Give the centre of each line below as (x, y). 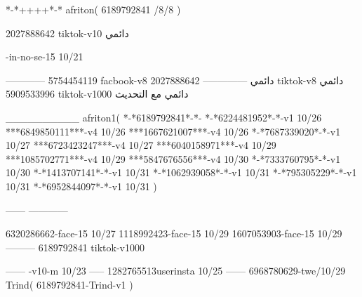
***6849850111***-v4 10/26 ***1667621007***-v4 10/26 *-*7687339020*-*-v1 (173, 131)
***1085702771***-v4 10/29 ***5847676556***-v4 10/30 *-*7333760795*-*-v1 (173, 158)
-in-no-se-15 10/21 (45, 57)
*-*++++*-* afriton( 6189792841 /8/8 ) (93, 9)
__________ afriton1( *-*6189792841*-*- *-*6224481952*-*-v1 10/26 (164, 117)
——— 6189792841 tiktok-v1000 (75, 247)
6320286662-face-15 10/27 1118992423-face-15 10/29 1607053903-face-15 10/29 (174, 233)
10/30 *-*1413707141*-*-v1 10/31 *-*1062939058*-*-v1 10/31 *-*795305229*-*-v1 (181, 172)
